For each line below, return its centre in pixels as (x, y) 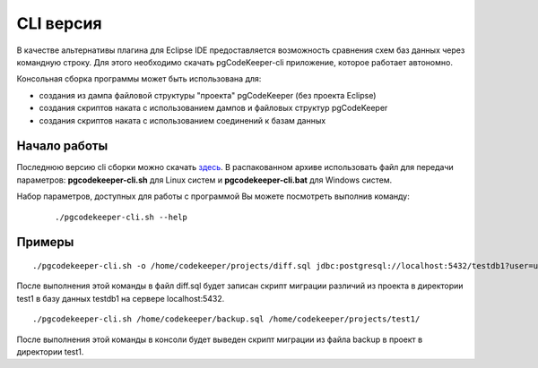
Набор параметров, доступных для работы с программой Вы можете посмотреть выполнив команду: (213, 196)
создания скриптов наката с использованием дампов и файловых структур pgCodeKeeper (213, 108)
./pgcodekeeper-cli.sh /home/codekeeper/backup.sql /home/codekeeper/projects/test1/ (226, 319)
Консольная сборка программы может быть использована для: (139, 79)
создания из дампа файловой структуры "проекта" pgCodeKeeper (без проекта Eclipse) (208, 95)
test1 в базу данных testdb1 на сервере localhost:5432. (121, 298)
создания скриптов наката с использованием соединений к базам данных (182, 120)
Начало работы (62, 146)
